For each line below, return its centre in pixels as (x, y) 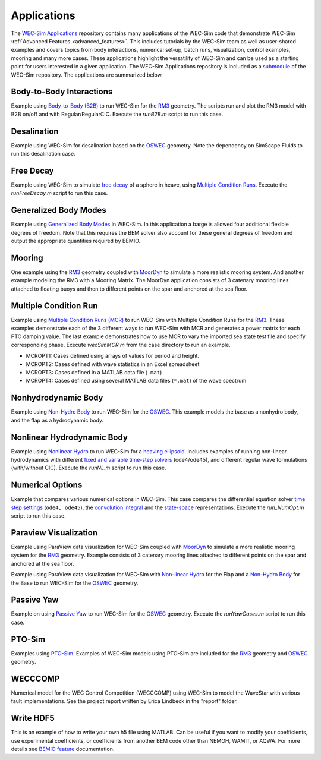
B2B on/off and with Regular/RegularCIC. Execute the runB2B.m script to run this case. (117, 114)
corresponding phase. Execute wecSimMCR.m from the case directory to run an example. (121, 345)
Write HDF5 (33, 718)
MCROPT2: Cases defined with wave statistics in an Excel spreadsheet (113, 364)
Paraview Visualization (54, 533)
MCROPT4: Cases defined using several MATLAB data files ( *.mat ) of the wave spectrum (136, 381)
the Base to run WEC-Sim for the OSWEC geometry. (75, 583)
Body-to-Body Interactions (62, 92)
